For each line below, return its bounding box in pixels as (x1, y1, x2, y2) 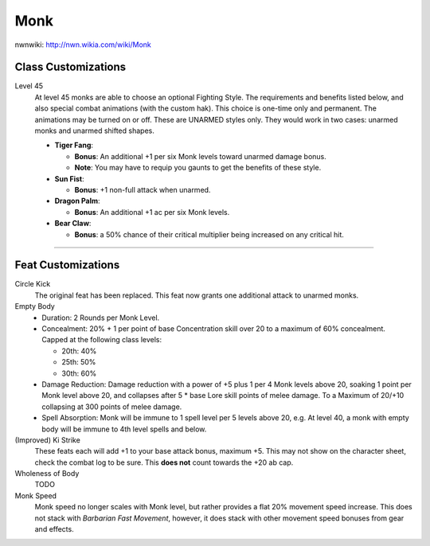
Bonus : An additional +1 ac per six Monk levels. (74, 207, 230, 216)
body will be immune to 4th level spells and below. (41, 424, 207, 434)
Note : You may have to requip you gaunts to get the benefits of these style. (74, 163, 322, 173)
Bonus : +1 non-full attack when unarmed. (74, 185, 211, 194)
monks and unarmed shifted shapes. (34, 126, 154, 135)
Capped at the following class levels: (41, 335, 162, 345)
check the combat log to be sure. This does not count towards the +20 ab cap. (34, 458, 294, 467)
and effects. (34, 525, 75, 534)
